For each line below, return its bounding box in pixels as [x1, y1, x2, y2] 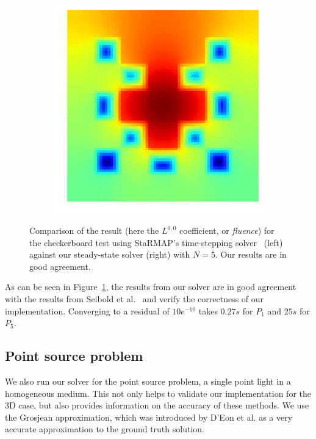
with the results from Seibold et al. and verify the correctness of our [5, 292, 264, 305]
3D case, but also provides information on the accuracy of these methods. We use [5, 399, 309, 412]
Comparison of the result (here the [29, 224, 159, 237]
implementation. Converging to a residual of [5, 304, 170, 317]
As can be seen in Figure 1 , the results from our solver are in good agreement [5, 280, 296, 293]
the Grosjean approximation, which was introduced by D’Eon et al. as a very [5, 410, 293, 423]
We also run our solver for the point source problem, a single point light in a [5, 375, 291, 388]
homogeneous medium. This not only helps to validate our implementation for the [5, 386, 311, 399]
